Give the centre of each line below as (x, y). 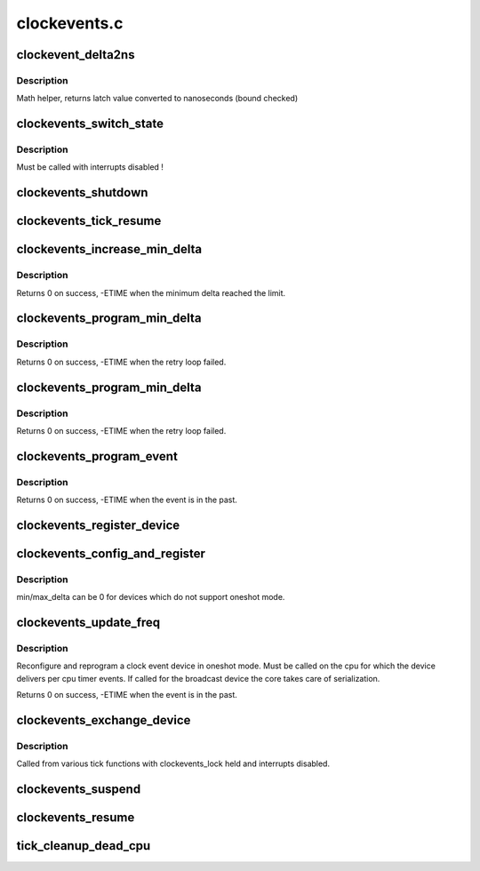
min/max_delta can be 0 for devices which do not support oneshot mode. (151, 597)
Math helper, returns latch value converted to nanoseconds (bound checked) (157, 99)
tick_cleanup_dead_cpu (84, 846)
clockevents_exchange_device (104, 720)
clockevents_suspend (79, 790)
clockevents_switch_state (90, 124)
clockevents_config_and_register (111, 553)
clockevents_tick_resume (89, 221)
